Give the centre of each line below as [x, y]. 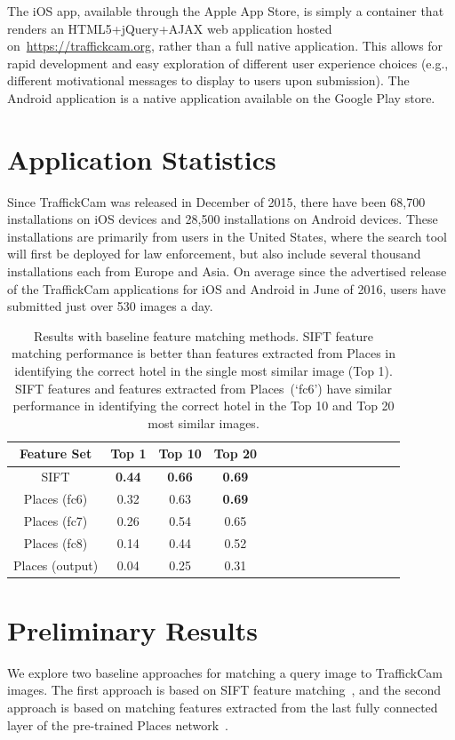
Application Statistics [142, 159]
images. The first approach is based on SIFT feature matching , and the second [224, 690]
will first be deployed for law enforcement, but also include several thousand [214, 254]
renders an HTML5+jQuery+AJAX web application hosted [170, 28]
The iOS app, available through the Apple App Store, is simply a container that [226, 11]
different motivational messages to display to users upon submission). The [208, 80]
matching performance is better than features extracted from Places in [204, 353]
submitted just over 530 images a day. [110, 306]
